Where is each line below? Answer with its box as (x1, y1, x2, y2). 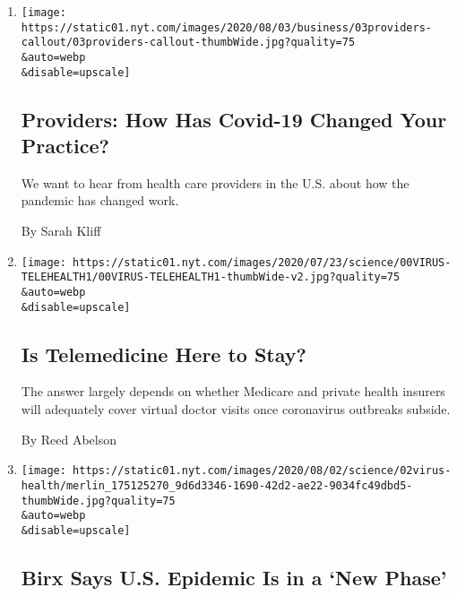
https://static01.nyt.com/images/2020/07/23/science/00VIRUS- (73, 255, 452, 269)
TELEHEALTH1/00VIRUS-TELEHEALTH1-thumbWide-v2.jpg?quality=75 (21, 271, 401, 284)
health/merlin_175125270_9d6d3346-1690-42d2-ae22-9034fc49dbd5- (21, 479, 413, 492)
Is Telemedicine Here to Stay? (21, 340, 306, 367)
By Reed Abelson (21, 429, 117, 448)
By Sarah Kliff (21, 221, 101, 240)
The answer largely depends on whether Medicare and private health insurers (21, 382, 445, 401)
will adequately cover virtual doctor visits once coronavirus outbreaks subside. (21, 400, 451, 419)
